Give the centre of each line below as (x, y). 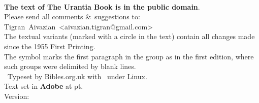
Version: (17, 96)
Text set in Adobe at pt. (44, 86)
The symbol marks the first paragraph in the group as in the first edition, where (129, 56)
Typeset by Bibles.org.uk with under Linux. (77, 76)
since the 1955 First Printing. (50, 46)
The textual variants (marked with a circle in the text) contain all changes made (129, 36)
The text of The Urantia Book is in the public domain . (102, 6)
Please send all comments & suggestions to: (72, 16)
